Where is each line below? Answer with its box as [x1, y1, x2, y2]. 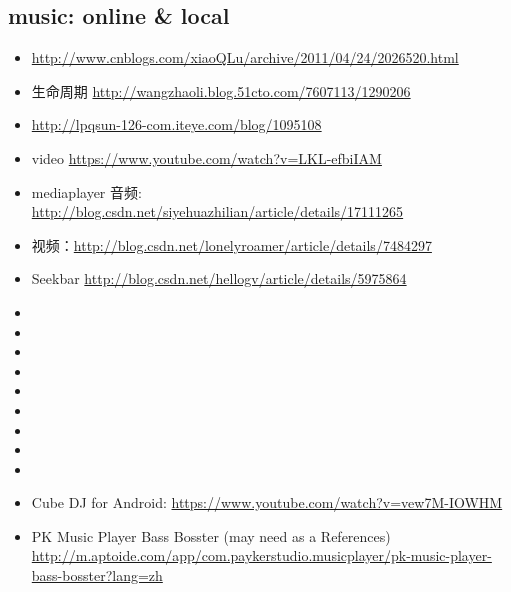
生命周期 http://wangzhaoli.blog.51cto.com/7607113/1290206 [31, 80, 411, 101]
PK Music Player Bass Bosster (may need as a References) [31, 525, 391, 546]
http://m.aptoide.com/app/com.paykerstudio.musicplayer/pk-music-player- [31, 545, 492, 566]
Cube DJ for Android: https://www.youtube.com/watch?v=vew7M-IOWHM [31, 492, 503, 513]
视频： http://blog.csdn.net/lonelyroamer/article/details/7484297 [31, 234, 432, 255]
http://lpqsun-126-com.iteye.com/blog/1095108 [31, 114, 322, 135]
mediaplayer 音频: [31, 181, 142, 202]
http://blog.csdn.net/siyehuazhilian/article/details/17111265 [31, 201, 404, 222]
